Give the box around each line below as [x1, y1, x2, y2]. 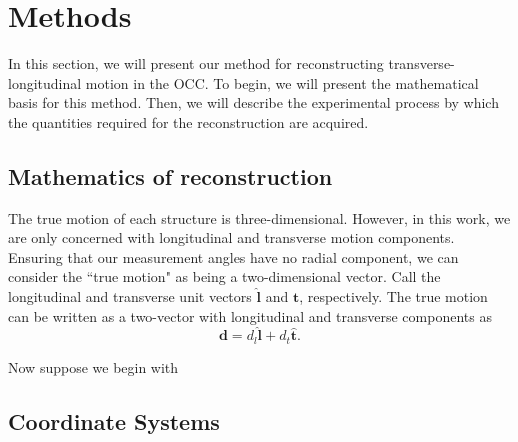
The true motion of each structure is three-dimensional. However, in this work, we [8, 207, 511, 228]
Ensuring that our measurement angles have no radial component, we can [8, 246, 459, 267]
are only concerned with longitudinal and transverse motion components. [8, 227, 455, 248]
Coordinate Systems [8, 405, 220, 436]
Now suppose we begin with [8, 356, 179, 377]
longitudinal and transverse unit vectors [8, 286, 252, 307]
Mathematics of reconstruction [8, 160, 333, 191]
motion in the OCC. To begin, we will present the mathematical [85, 72, 479, 93]
